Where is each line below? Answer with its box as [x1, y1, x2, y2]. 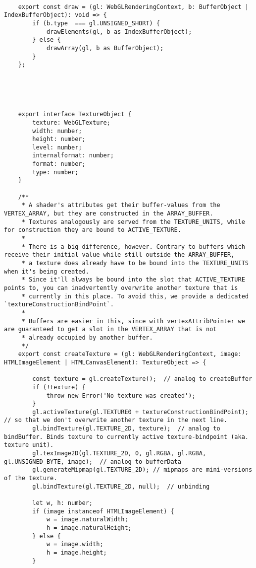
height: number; [32, 136, 86, 143]
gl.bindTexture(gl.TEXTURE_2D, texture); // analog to [32, 425, 220, 432]
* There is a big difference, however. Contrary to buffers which [21, 243, 245, 250]
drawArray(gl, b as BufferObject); [46, 44, 164, 52]
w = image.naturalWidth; [46, 516, 128, 523]
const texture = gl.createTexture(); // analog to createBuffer [32, 375, 253, 383]
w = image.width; [46, 541, 103, 548]
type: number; [32, 168, 79, 176]
